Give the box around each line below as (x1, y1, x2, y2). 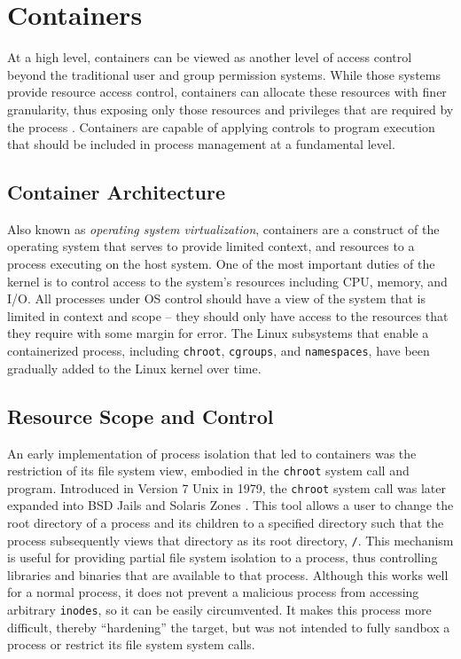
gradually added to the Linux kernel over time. (7, 358, 262, 377)
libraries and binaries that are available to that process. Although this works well (7, 565, 449, 584)
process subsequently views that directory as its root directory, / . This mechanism (7, 530, 454, 549)
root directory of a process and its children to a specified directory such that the (7, 514, 444, 531)
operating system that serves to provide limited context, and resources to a (7, 237, 415, 255)
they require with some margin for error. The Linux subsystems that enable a (7, 324, 429, 342)
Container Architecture (7, 178, 225, 206)
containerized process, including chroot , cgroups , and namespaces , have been (7, 341, 430, 360)
